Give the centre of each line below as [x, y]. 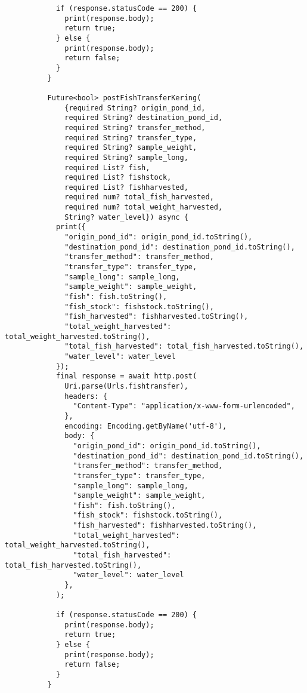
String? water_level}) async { [126, 217]
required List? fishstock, [118, 178]
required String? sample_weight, [131, 148]
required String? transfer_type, [131, 138]
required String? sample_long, [126, 157]
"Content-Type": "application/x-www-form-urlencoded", [184, 406]
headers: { [86, 396]
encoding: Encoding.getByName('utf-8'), [146, 426]
